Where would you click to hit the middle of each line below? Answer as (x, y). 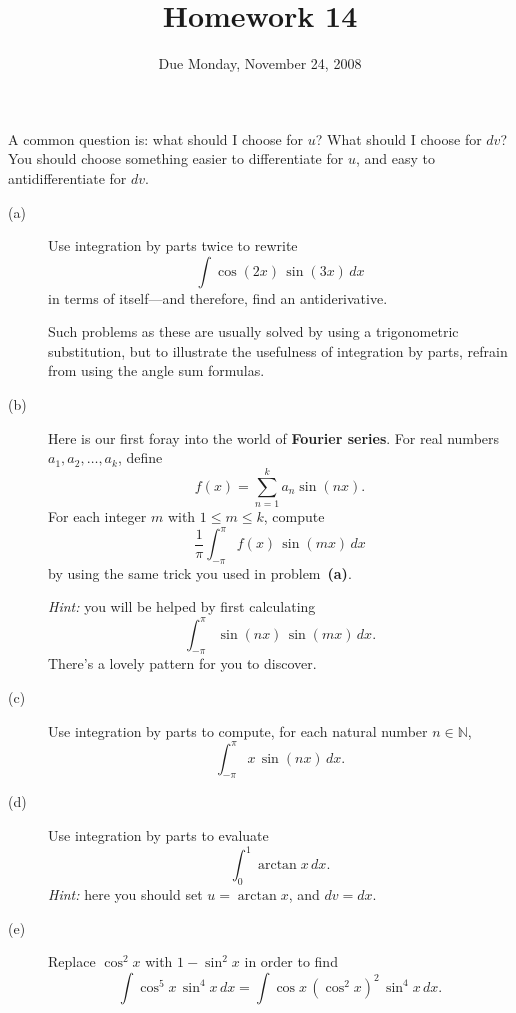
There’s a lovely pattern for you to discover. (182, 663)
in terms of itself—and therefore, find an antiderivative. (218, 297)
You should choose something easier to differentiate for (176, 158)
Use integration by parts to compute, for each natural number (238, 730)
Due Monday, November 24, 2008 (260, 63)
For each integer (97, 515)
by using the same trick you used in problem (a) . (200, 572)
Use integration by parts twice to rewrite (173, 245)
